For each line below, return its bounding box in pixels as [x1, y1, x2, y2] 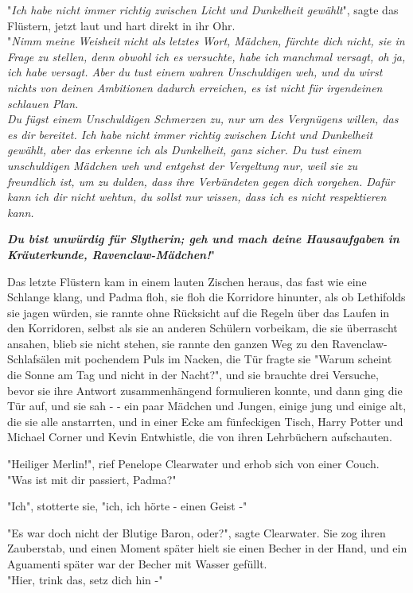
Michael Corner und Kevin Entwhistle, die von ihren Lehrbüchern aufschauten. [7, 428, 392, 445]
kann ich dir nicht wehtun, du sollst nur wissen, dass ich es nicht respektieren [7, 188, 387, 205]
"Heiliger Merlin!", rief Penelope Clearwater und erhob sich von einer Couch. [7, 455, 380, 472]
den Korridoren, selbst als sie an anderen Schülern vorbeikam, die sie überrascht [7, 320, 398, 336]
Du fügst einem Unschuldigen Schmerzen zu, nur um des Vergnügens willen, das [7, 110, 399, 127]
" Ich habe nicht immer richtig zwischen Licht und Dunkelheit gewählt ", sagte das [7, 2, 399, 17]
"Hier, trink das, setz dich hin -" [7, 571, 163, 587]
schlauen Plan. [7, 95, 79, 111]
